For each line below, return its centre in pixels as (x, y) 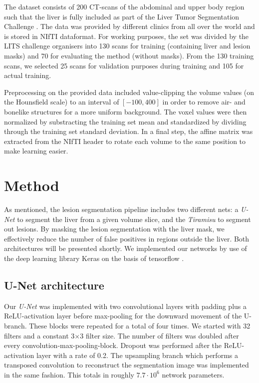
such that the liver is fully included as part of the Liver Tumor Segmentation (122, 16)
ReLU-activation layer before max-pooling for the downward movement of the (123, 316)
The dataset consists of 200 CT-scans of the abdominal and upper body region (124, 6)
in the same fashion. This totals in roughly (69, 374)
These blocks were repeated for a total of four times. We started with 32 (140, 325)
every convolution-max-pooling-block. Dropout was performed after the (113, 345)
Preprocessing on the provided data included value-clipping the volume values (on (129, 92)
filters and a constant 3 (39, 335)
